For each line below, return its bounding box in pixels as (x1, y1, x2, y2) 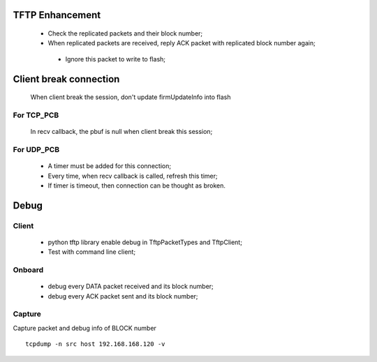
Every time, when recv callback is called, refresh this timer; (47, 172, 218, 180)
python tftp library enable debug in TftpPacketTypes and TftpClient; (47, 238, 242, 246)
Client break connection (13, 73, 120, 85)
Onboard (13, 265, 44, 275)
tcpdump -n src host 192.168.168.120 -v (25, 340, 165, 348)
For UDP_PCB (13, 144, 59, 154)
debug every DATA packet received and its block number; (47, 282, 214, 291)
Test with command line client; (47, 248, 136, 256)
